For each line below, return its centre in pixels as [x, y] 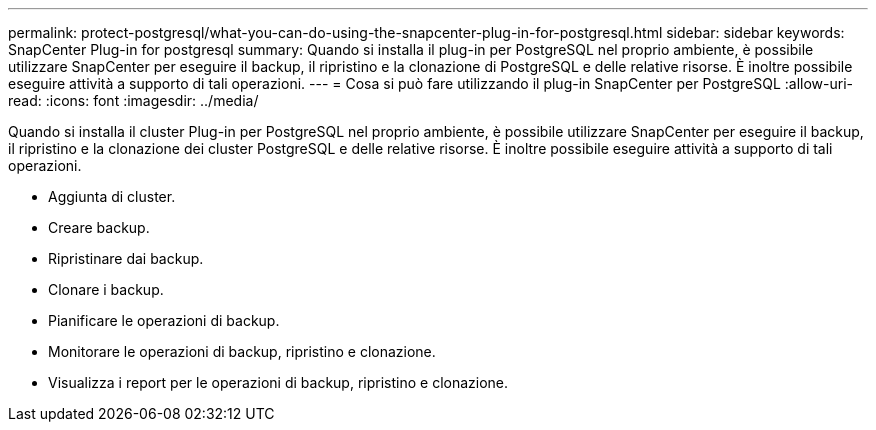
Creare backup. [99, 227]
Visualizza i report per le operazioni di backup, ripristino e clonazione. [278, 382]
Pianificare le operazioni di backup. [164, 320]
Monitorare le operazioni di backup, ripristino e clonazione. [242, 351]
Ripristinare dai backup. [126, 258]
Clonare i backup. [106, 289]
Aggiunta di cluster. [112, 196]
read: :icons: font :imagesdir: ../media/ [133, 100]
